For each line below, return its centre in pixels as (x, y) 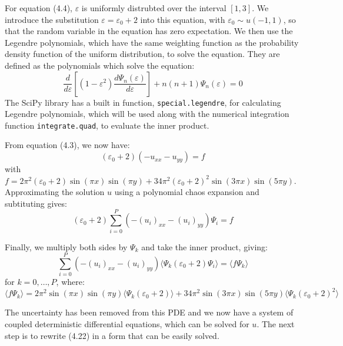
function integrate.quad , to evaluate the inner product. (107, 125)
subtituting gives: (36, 203)
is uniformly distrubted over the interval (154, 8)
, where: (70, 282)
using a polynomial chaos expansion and (187, 192)
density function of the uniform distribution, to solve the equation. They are (142, 54)
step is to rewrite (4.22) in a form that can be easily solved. (112, 335)
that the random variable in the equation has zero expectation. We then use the (149, 31)
